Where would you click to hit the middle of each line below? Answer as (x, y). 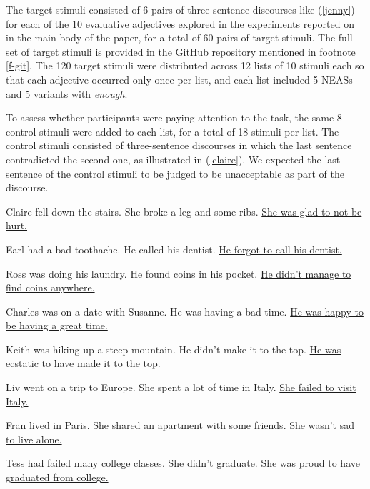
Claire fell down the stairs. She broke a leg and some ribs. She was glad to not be (184, 211)
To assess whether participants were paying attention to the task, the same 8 (174, 117)
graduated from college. (57, 477)
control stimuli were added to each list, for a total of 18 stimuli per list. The (172, 131)
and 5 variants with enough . (67, 93)
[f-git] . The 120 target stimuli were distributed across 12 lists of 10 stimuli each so (185, 65)
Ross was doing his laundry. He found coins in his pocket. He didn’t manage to (179, 273)
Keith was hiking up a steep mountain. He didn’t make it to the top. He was (174, 349)
